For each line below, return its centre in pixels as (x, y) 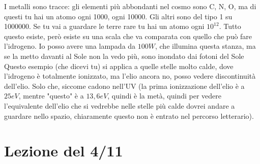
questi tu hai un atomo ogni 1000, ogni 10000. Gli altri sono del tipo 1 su (118, 16)
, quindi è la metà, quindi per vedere (165, 96)
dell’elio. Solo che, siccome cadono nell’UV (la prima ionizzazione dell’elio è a (124, 86)
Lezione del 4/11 (64, 151)
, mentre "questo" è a (51, 96)
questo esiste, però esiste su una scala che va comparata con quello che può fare (128, 36)
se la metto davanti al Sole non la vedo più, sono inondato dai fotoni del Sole (124, 56)
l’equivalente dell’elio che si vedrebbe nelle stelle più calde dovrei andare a (120, 105)
